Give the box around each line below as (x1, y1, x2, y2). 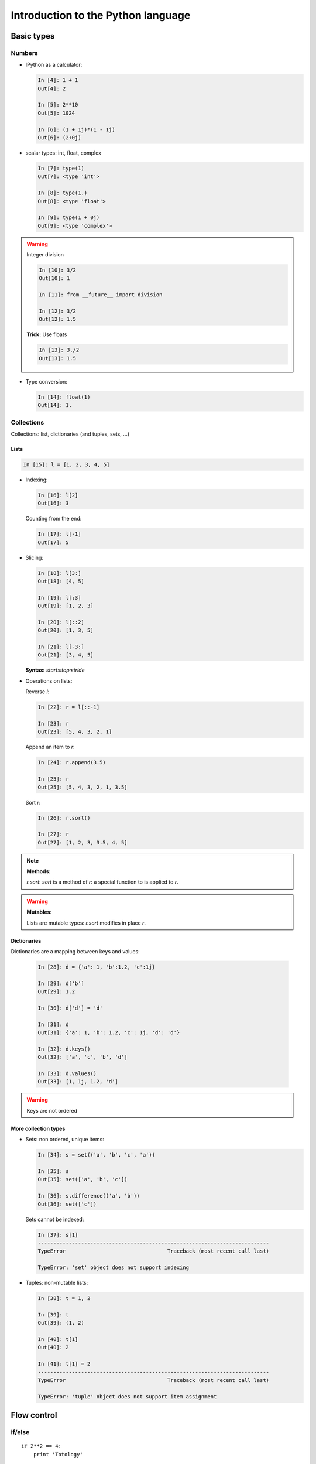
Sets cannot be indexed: (25, 1216, 84, 1223)
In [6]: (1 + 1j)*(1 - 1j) (37, 126, 115, 133)
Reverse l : (25, 688, 50, 695)
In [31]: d (37, 1021, 69, 1028)
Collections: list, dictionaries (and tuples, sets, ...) (11, 430, 130, 437)
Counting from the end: (25, 515, 82, 522)
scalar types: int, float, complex (25, 149, 102, 156)
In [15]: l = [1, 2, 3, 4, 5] (23, 461, 110, 468)
